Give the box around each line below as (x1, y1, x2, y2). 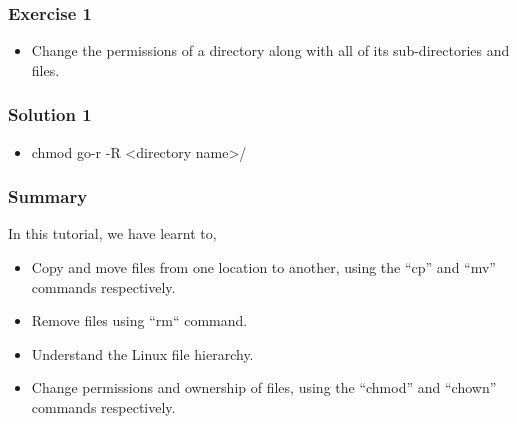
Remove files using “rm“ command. (31, 310, 248, 331)
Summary (8, 184, 88, 209)
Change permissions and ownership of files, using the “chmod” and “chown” (31, 377, 497, 398)
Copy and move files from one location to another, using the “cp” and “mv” (31, 257, 496, 278)
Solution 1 (8, 102, 92, 127)
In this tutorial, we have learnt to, (8, 223, 217, 244)
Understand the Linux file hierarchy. (31, 343, 254, 364)
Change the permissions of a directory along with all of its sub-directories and (31, 40, 510, 61)
